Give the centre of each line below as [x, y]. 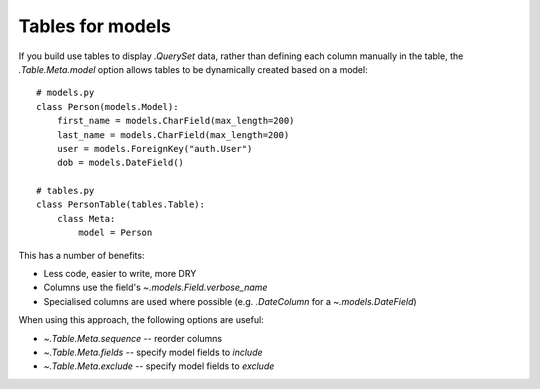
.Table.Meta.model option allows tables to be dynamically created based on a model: [193, 69]
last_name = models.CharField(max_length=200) [173, 134]
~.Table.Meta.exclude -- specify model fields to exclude [159, 366]
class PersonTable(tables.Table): [120, 204]
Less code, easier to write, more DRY [120, 274]
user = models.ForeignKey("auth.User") [154, 148]
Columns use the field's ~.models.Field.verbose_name [155, 287]
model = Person [115, 233]
